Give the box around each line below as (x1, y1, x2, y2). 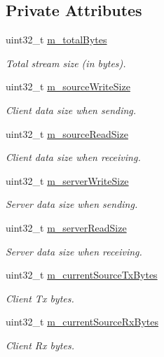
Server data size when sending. (6, 197, 138, 211)
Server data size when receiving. (6, 244, 142, 258)
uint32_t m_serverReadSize (6, 220, 127, 234)
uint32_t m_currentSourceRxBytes (6, 314, 158, 329)
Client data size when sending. (6, 102, 137, 117)
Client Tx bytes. (6, 290, 74, 305)
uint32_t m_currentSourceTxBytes (6, 267, 158, 282)
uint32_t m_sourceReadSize (6, 126, 128, 141)
